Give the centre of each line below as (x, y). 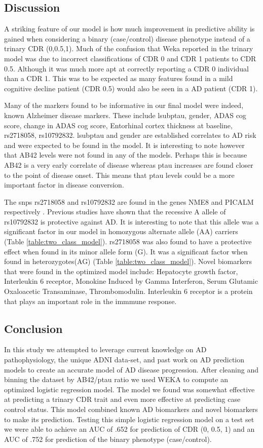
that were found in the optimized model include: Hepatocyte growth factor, (121, 271)
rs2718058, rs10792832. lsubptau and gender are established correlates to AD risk (130, 135)
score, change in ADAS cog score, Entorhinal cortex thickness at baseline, (118, 125)
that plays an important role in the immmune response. (90, 301)
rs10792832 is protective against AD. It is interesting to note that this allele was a (131, 221)
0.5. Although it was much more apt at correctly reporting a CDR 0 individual (126, 68)
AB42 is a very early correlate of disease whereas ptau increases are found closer (129, 164)
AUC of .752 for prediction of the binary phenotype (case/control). (108, 439)
